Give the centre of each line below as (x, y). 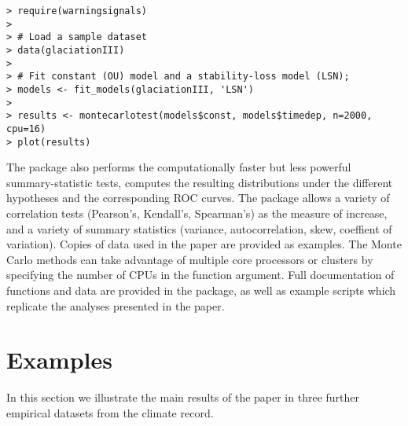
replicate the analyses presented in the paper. (116, 305)
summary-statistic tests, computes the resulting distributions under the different (200, 182)
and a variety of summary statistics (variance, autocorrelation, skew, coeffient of (199, 228)
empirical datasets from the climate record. (110, 412)
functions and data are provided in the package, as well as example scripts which (201, 290)
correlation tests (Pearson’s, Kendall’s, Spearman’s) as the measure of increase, (197, 213)
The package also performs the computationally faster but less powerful (179, 167)
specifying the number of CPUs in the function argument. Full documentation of (200, 275)
